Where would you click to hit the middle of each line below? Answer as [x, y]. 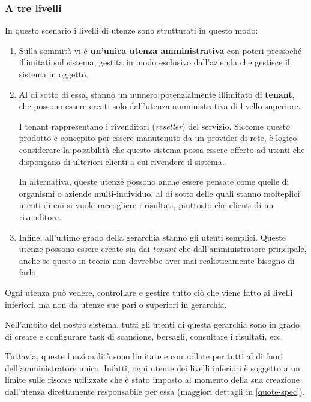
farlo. [29, 272]
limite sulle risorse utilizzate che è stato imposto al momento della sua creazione [152, 379]
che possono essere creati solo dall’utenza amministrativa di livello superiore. [160, 106]
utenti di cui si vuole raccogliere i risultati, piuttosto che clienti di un [146, 205]
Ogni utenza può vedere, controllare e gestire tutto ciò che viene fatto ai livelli [149, 292]
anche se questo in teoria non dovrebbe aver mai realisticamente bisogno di [157, 260]
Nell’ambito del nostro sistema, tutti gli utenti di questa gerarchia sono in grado [152, 324]
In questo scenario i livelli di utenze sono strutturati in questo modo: [131, 30]
